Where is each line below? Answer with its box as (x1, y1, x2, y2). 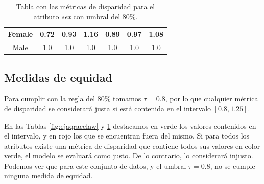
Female (8, 29, 33, 39)
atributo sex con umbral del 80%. (33, 11, 138, 21)
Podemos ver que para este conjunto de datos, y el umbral (4, 160, 186, 171)
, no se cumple (210, 160, 255, 171)
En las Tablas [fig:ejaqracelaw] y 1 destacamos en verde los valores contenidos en (4, 120, 256, 131)
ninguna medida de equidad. (4, 170, 93, 181)
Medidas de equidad (4, 69, 112, 85)
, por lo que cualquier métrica (165, 93, 258, 104)
